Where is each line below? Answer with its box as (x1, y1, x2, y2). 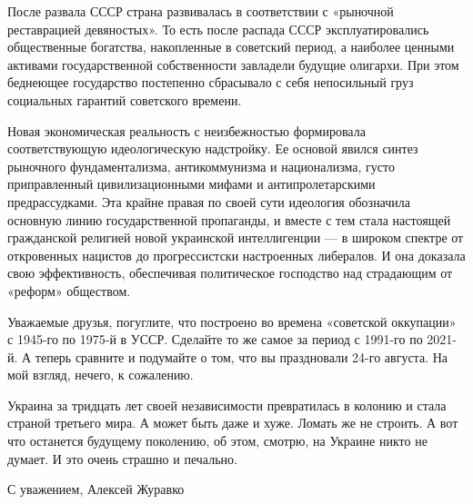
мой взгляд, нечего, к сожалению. (7, 365, 194, 384)
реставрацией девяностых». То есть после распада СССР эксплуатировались (7, 19, 429, 38)
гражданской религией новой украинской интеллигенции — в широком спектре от (7, 228, 464, 247)
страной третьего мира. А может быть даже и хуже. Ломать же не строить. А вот (7, 413, 458, 432)
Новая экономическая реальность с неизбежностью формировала (7, 121, 366, 140)
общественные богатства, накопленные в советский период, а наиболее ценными (7, 37, 455, 56)
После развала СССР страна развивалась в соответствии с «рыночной (7, 2, 394, 20)
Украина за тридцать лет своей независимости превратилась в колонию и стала (7, 395, 447, 414)
